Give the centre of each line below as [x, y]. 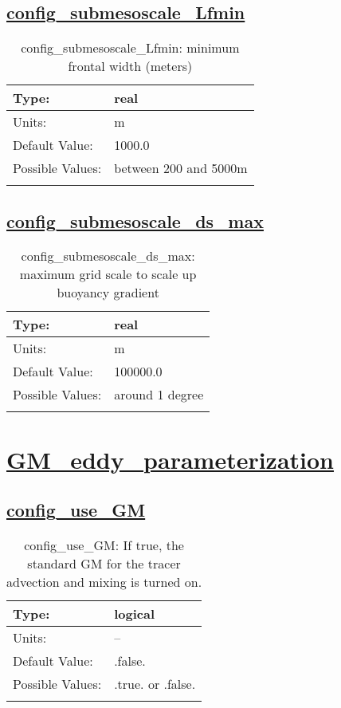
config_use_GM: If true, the [104, 545]
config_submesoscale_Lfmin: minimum [130, 48]
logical [134, 613]
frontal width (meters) [130, 66]
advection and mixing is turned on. [104, 581]
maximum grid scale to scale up [108, 274]
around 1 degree [159, 395]
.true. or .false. [155, 683]
